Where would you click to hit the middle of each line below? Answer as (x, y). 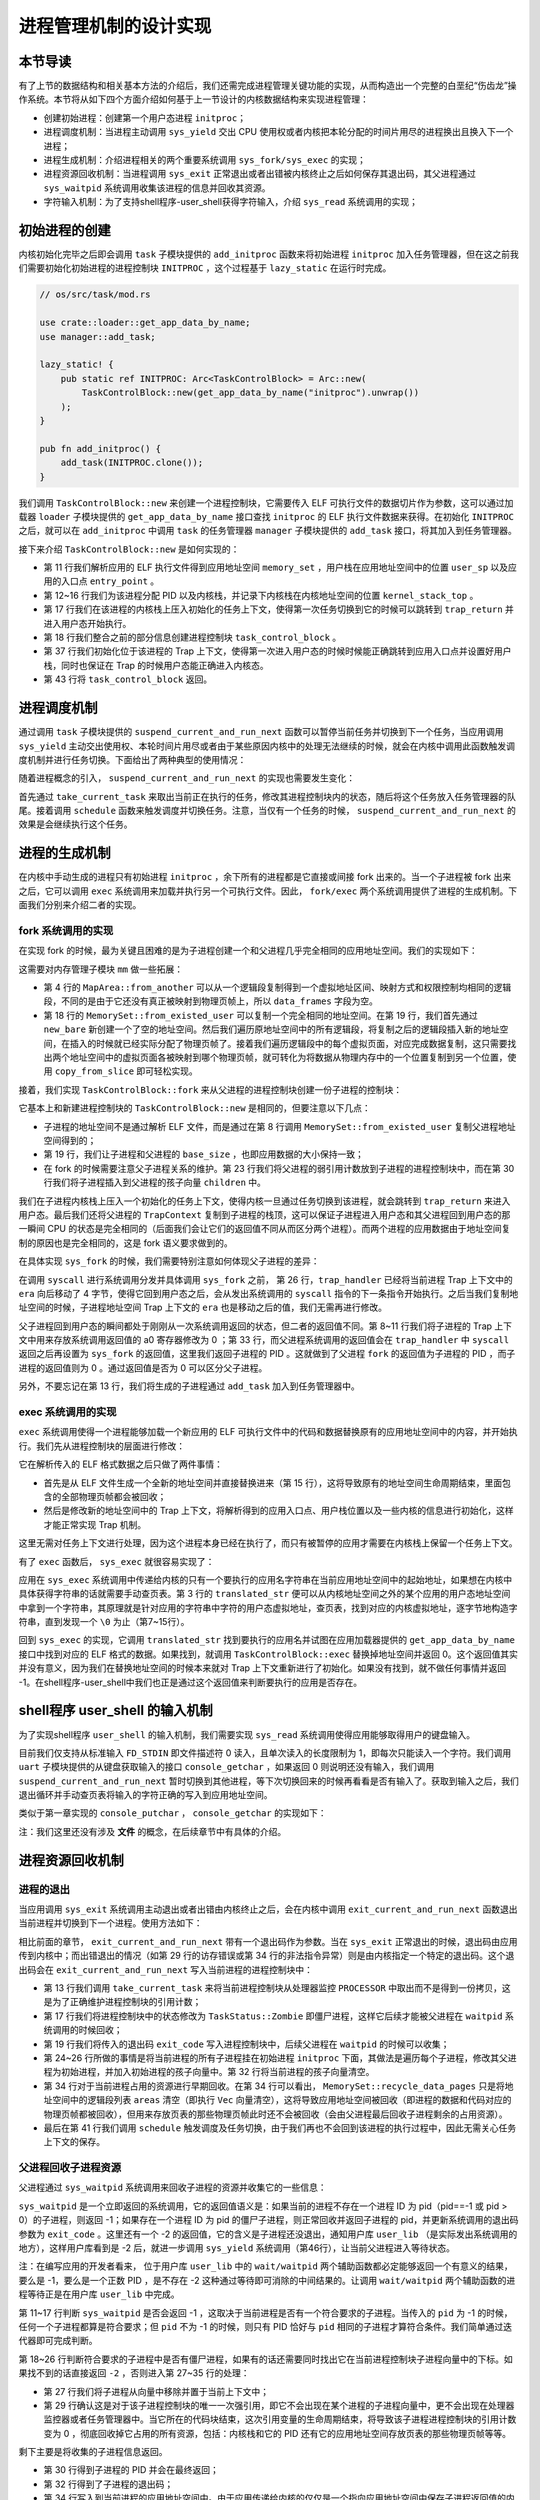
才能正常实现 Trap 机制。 (95, 1524)
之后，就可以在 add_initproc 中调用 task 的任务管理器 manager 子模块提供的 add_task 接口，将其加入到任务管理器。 (267, 531)
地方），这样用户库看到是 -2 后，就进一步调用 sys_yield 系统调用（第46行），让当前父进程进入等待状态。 (236, 2247)
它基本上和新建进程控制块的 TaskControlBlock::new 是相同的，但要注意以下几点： (194, 1108)
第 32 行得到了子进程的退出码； (108, 2484)
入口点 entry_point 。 (110, 581)
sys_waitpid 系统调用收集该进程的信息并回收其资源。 (157, 187)
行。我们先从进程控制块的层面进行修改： (101, 1446)
